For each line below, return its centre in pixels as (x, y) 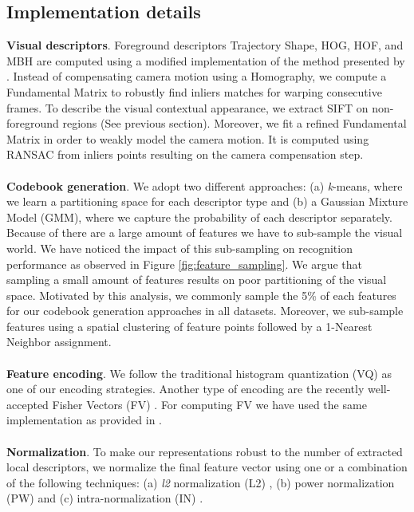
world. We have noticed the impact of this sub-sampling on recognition (179, 248)
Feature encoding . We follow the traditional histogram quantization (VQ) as (199, 373)
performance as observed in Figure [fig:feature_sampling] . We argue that (184, 264)
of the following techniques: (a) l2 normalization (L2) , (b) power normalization (201, 482)
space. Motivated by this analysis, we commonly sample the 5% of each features (201, 295)
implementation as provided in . (84, 420)
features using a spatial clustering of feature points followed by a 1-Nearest (189, 326)
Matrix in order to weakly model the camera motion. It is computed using (188, 138)
